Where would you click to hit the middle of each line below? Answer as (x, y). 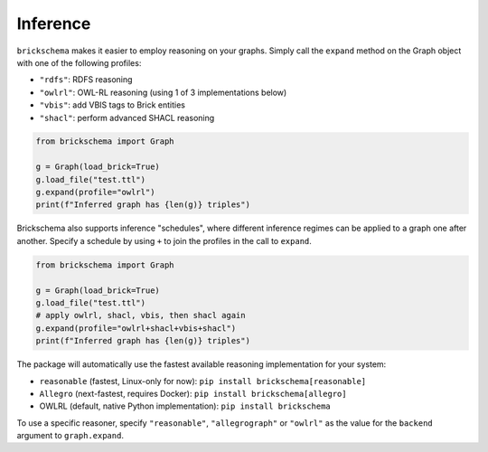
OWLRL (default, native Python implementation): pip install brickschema (185, 406)
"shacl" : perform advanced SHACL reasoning (127, 118)
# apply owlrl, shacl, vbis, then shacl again (141, 315)
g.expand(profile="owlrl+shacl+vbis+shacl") (136, 328)
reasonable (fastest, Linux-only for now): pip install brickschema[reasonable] (202, 381)
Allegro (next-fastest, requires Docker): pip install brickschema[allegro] (193, 393)
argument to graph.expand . (70, 436)
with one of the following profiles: (79, 62)
